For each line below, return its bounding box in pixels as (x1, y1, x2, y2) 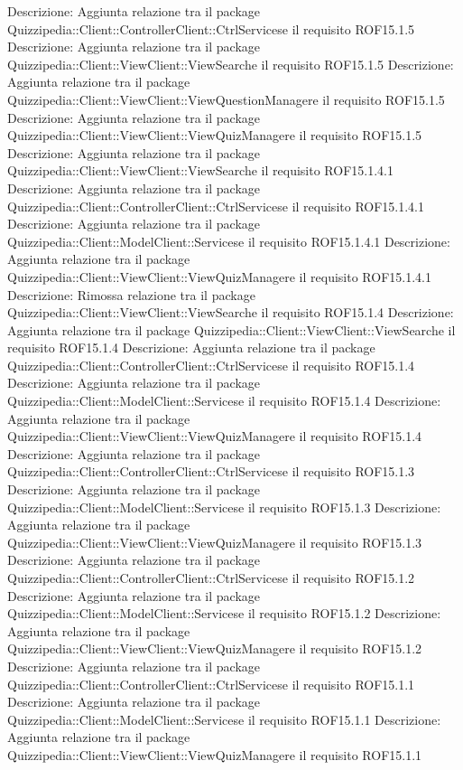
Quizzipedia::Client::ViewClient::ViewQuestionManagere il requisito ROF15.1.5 (7, 89, 445, 108)
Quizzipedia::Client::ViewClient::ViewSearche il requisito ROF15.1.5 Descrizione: (7, 54, 454, 73)
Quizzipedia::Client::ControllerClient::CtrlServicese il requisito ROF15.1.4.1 (7, 196, 425, 215)
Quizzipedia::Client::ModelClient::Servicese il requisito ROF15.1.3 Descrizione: (7, 497, 441, 516)
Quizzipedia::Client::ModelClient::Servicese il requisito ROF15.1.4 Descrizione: (7, 391, 441, 410)
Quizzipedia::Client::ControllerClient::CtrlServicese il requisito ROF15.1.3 (7, 462, 415, 481)
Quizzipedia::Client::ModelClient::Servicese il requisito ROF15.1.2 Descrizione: (7, 604, 441, 623)
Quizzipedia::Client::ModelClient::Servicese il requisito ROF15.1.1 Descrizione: (7, 709, 441, 728)
